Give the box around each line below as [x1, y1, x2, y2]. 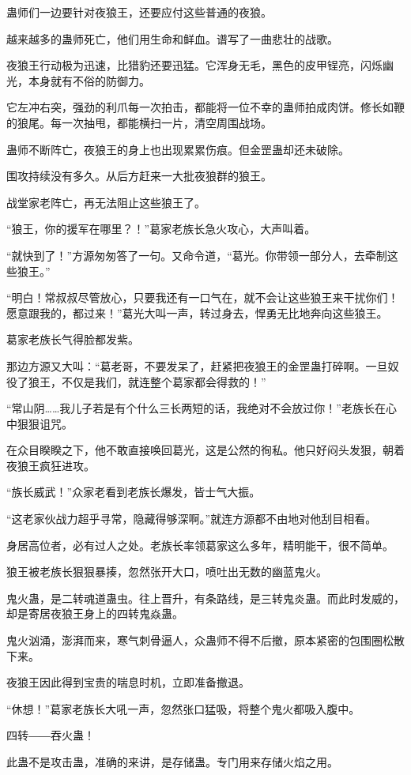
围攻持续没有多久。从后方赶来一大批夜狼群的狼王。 [6, 167, 272, 184]
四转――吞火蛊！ [6, 727, 95, 743]
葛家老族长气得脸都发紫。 [6, 331, 139, 348]
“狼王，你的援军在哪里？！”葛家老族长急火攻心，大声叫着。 [6, 220, 316, 237]
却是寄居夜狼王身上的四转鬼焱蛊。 [6, 605, 183, 622]
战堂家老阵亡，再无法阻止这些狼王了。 [6, 194, 205, 210]
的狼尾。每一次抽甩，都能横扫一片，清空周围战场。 [6, 114, 272, 130]
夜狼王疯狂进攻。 [6, 457, 95, 473]
